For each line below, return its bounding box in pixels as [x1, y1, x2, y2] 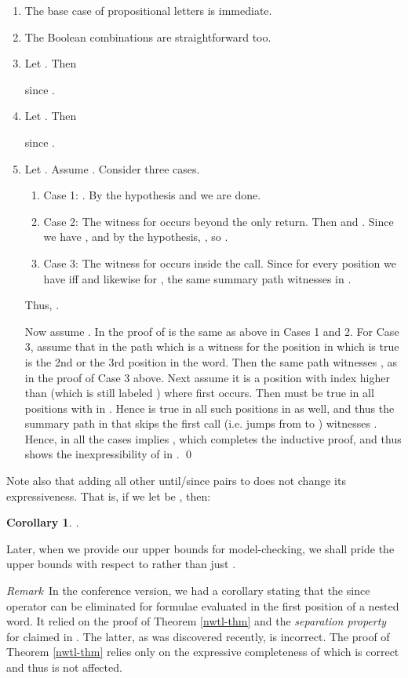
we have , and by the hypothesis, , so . [43, 228, 228, 245]
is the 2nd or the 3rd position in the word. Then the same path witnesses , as [24, 353, 398, 370]
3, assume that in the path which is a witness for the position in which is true [24, 338, 399, 355]
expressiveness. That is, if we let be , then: [6, 487, 211, 504]
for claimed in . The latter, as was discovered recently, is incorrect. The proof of [6, 628, 390, 644]
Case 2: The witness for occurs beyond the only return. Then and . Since [43, 213, 394, 229]
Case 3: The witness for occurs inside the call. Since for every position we [43, 254, 396, 271]
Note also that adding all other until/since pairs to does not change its [6, 472, 346, 489]
